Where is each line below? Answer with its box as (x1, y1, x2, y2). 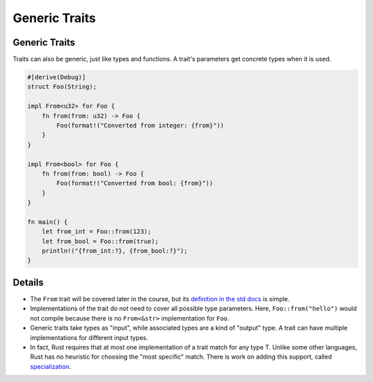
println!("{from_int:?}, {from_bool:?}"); (41, 247, 188, 255)
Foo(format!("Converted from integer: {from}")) (56, 121, 224, 129)
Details (12, 277, 44, 288)
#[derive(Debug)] (27, 73, 86, 81)
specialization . (30, 362, 72, 370)
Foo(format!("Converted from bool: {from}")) (56, 179, 213, 188)
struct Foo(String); (27, 83, 97, 91)
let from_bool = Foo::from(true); (41, 237, 159, 245)
